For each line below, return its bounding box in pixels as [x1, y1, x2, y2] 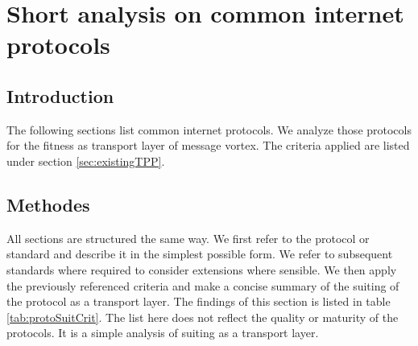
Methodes [6, 192, 90, 216]
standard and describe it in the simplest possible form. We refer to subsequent [6, 245, 393, 262]
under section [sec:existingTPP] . [6, 152, 165, 169]
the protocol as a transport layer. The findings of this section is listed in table [6, 293, 391, 310]
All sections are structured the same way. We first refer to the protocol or [6, 229, 370, 246]
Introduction [6, 83, 114, 108]
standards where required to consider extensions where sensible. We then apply [6, 261, 397, 278]
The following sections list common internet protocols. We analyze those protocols [6, 121, 412, 138]
